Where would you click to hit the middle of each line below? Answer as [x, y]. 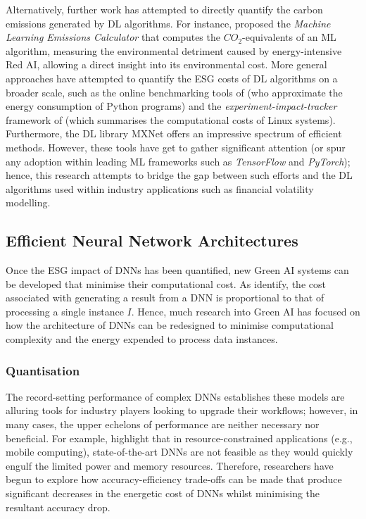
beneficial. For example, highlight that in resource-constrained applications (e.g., [179, 438]
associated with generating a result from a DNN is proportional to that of [165, 298]
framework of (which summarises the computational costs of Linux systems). [171, 119]
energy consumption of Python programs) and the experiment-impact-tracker [171, 106]
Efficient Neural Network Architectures [152, 240]
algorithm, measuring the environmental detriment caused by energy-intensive [174, 50]
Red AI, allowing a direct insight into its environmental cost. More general [166, 64]
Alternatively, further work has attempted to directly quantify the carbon [164, 9]
